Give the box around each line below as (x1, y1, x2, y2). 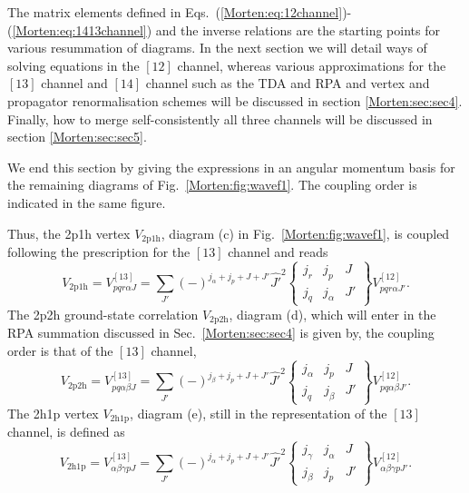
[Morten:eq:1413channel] (12, 20, 147, 39)
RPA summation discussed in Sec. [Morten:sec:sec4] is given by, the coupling (7, 323, 435, 342)
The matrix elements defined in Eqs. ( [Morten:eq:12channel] (7, 3, 343, 21)
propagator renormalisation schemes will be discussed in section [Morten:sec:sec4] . (7, 91, 463, 110)
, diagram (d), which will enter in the (229, 304, 436, 323)
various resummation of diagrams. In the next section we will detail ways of (7, 38, 427, 57)
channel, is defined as (7, 421, 125, 440)
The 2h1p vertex (7, 403, 99, 422)
